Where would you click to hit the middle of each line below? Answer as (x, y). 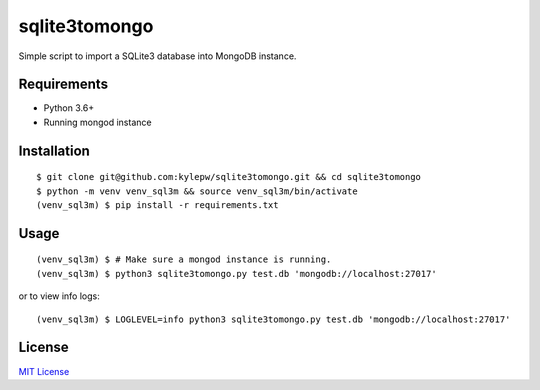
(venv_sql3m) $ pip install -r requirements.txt (157, 205)
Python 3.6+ (69, 108)
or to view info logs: (59, 296)
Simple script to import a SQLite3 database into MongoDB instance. (157, 56)
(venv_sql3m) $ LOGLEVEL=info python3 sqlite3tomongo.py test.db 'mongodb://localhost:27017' (273, 319)
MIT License (44, 371)
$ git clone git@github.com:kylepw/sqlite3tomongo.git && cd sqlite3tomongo (229, 177)
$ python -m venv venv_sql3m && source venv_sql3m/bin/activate (197, 191)
